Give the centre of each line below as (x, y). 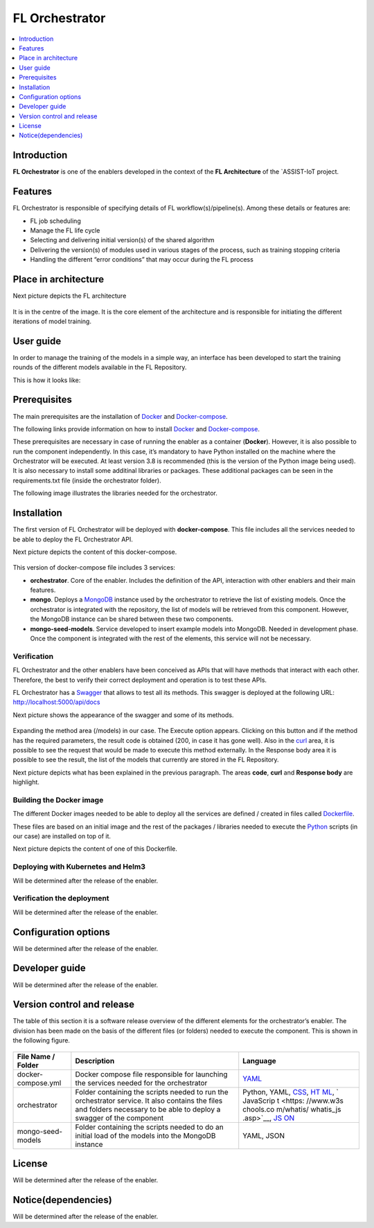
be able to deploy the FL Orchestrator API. (73, 539)
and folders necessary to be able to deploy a (148, 1109)
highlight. (26, 782)
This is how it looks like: (47, 380)
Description (95, 1060)
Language (259, 1060)
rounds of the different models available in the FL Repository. (100, 368)
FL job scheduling (55, 221)
